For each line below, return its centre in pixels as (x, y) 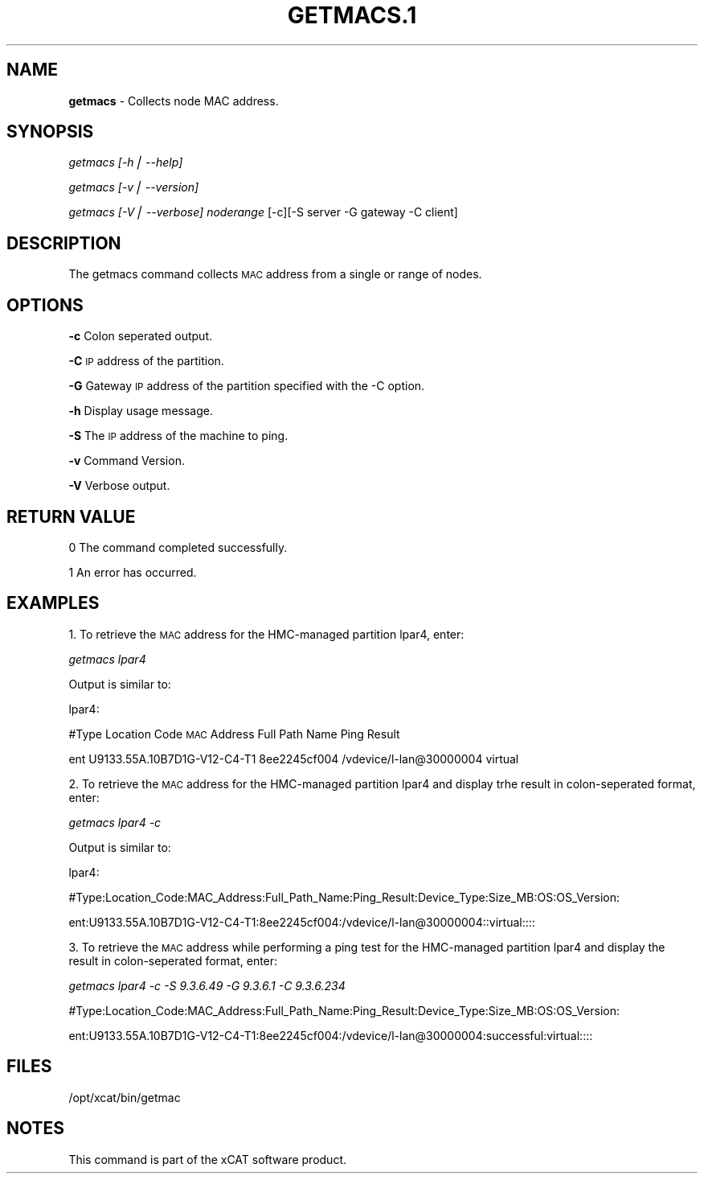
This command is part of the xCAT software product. (207, 1159)
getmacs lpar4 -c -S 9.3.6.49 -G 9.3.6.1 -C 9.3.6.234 (207, 985)
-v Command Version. (127, 461)
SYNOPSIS (50, 132)
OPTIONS (45, 305)
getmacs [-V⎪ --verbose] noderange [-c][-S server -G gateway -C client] (263, 212)
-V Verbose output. (119, 486)
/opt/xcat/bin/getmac (125, 1097)
